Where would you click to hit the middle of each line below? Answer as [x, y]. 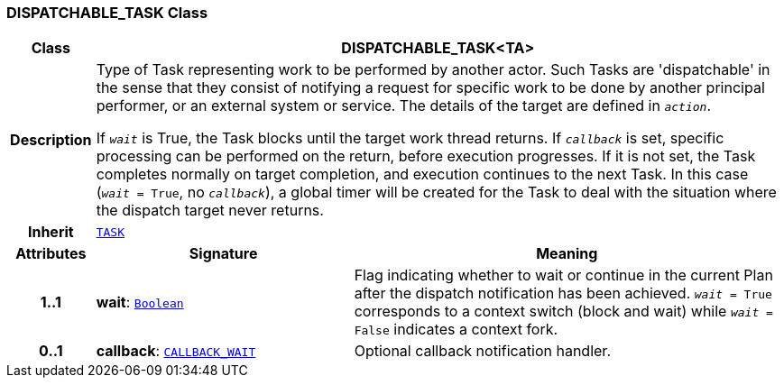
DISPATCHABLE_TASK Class [107, 13]
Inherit [51, 232]
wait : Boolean [140, 302]
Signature [223, 254]
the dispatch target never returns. [210, 211]
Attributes [51, 254]
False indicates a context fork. [456, 330]
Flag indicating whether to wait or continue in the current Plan [563, 275]
